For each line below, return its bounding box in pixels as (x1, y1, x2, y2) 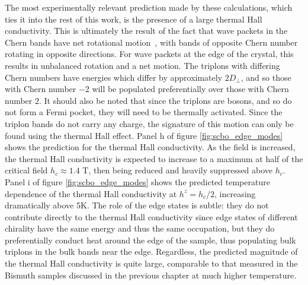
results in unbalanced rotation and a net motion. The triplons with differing (5, 59, 280, 71)
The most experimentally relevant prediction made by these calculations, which (5, 1, 293, 13)
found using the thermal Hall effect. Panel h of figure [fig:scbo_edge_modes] (5, 129, 283, 141)
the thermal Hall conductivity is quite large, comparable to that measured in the (5, 257, 298, 270)
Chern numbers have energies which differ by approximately (5, 71, 223, 83)
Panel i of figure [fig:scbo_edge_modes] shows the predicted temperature (5, 175, 270, 188)
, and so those (240, 71, 291, 83)
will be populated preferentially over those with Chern (92, 83, 289, 95)
